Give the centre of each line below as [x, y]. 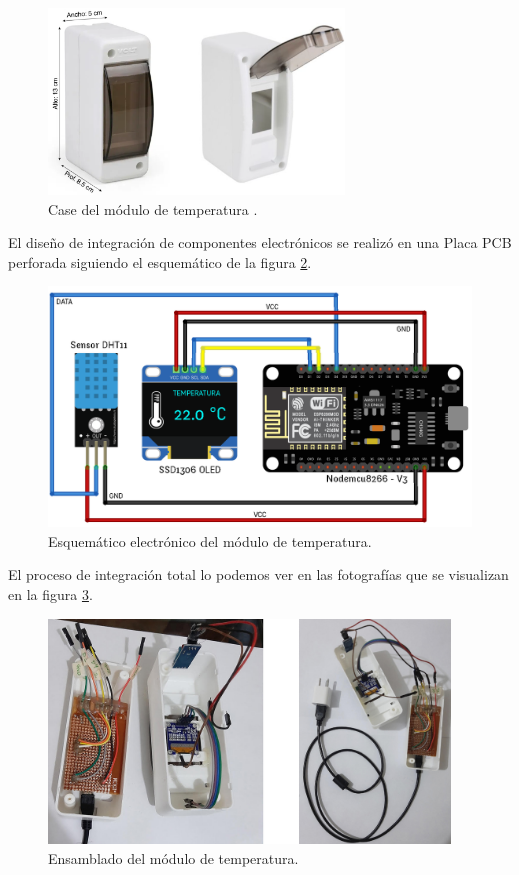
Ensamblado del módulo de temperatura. [173, 858]
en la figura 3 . [50, 594]
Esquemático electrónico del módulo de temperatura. [210, 540]
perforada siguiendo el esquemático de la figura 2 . [160, 261]
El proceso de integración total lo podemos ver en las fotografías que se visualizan [258, 574]
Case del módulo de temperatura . [153, 208]
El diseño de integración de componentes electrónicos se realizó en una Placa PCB [260, 242]
